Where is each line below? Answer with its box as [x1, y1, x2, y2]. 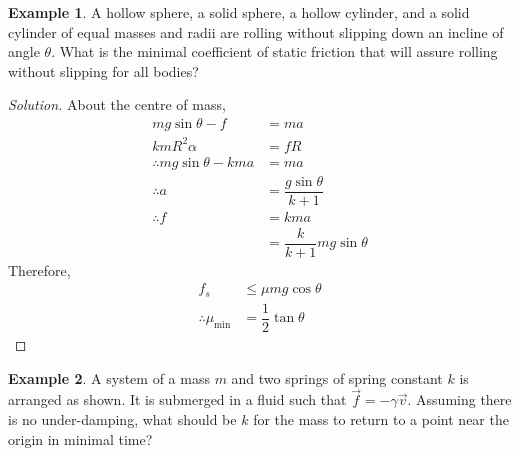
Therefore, [8, 259, 71, 280]
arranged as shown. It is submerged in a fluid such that [8, 389, 347, 410]
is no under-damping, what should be [8, 408, 237, 429]
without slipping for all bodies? [8, 60, 199, 81]
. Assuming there [407, 389, 512, 410]
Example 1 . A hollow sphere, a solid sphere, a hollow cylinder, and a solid [8, 2, 470, 22]
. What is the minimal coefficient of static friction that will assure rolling [51, 41, 498, 62]
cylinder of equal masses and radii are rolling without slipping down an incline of [8, 21, 504, 42]
